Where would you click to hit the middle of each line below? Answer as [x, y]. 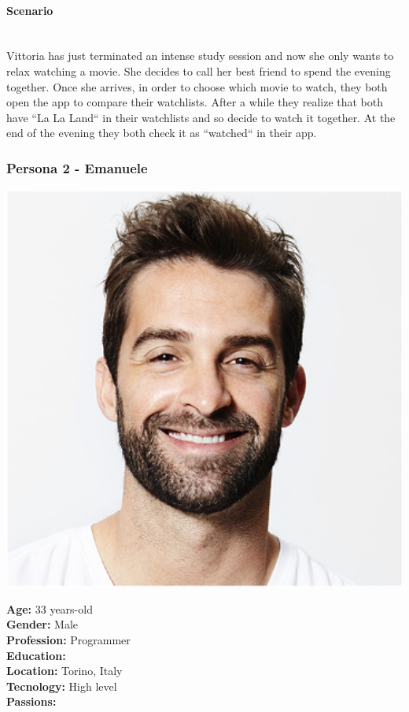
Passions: [31, 701]
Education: [36, 655]
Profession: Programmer [68, 639]
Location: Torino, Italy [64, 671]
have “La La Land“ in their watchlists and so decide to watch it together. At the [201, 117]
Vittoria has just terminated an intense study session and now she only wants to [200, 56]
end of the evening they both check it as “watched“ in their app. [162, 133]
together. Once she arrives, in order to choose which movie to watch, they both [197, 86]
